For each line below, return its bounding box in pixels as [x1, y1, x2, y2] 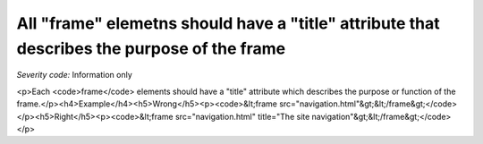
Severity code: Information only [16, 70, 133, 80]
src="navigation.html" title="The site [174, 111, 310, 122]
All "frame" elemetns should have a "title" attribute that [16, 13, 440, 33]
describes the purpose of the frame [16, 38, 286, 58]
